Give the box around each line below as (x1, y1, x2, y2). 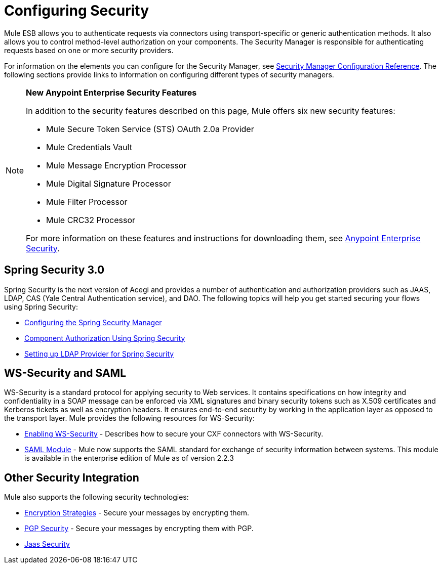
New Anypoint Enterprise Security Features (26, 87, 197, 98)
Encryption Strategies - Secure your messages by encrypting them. (24, 508, 250, 517)
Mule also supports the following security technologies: (4, 493, 189, 502)
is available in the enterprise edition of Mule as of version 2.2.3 (24, 454, 234, 463)
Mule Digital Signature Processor (46, 178, 171, 189)
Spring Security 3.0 (4, 264, 105, 277)
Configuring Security (4, 2, 149, 19)
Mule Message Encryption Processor (46, 160, 187, 170)
